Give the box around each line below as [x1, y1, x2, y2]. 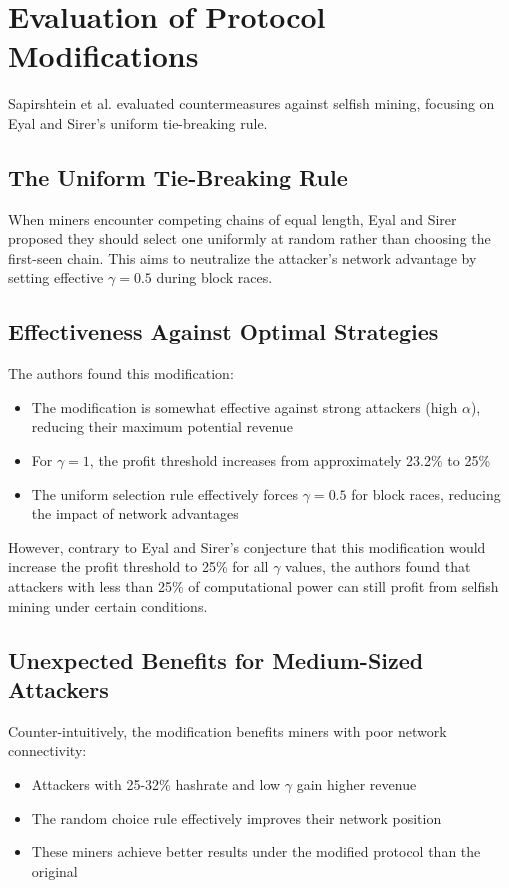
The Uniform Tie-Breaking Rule [8, 161, 348, 192]
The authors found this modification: [8, 363, 234, 384]
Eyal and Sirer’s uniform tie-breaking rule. [8, 112, 268, 133]
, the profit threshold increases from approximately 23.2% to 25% [89, 450, 491, 471]
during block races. [156, 267, 273, 288]
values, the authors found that [285, 556, 471, 577]
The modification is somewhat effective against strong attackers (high [31, 396, 458, 417]
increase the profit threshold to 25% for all [8, 556, 269, 577]
